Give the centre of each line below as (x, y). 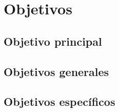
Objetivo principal (53, 41)
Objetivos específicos (60, 101)
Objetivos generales (56, 71)
